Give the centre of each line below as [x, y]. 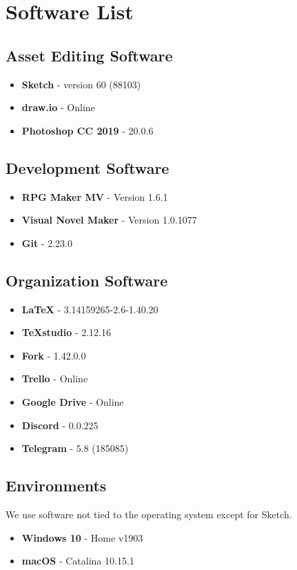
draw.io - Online [58, 107]
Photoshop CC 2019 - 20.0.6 [88, 130]
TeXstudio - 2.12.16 [66, 332]
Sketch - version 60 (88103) [81, 84]
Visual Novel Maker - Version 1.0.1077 [109, 220]
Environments [56, 485]
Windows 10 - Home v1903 [82, 537]
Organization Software [87, 280]
